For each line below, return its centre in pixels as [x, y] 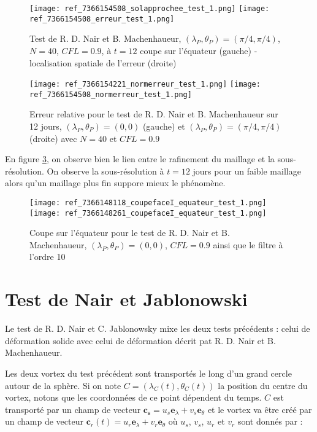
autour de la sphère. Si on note [63, 385]
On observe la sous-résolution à [105, 171]
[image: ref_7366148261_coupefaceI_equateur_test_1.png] [148, 213]
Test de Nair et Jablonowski [126, 299]
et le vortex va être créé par [260, 409]
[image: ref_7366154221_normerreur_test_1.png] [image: [145, 84]
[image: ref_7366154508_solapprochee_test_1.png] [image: [150, 9]
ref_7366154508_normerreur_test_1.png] [111, 94]
